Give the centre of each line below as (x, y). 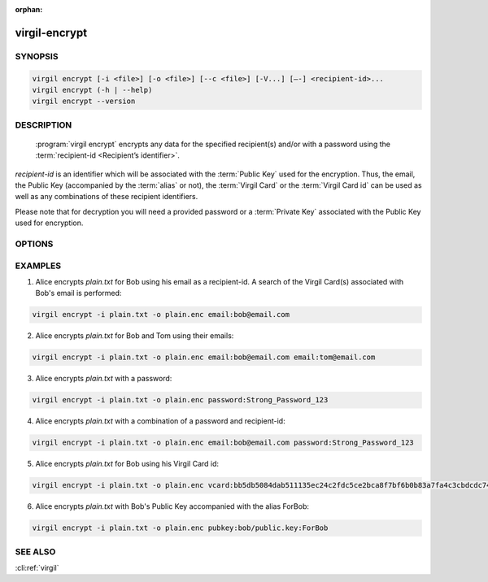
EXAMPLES (38, 266)
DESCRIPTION (44, 124)
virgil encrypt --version (84, 101)
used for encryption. (49, 223)
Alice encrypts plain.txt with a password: (104, 379)
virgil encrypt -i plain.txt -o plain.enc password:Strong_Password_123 (180, 400)
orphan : (29, 9)
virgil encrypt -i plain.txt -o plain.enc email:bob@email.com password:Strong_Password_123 (223, 443)
